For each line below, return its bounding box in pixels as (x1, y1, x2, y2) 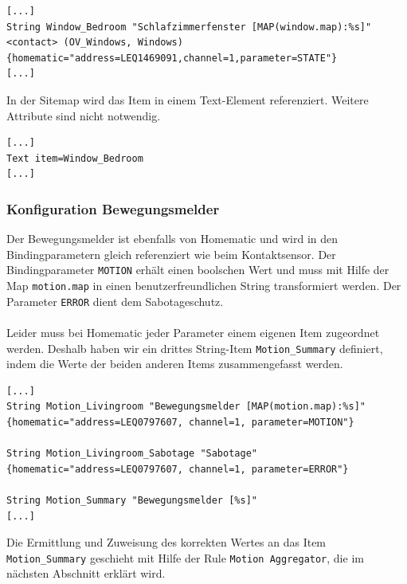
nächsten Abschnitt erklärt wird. (6, 565, 166, 582)
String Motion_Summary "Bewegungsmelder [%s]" (6, 494, 257, 506)
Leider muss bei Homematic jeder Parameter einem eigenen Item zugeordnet (6, 323, 380, 340)
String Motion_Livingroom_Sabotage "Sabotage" (6, 448, 257, 460)
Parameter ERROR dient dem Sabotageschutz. (6, 292, 224, 309)
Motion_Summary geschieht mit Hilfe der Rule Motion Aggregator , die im (6, 549, 364, 566)
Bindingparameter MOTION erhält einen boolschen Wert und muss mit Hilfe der (6, 261, 389, 278)
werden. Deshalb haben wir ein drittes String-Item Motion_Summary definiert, (6, 339, 383, 356)
